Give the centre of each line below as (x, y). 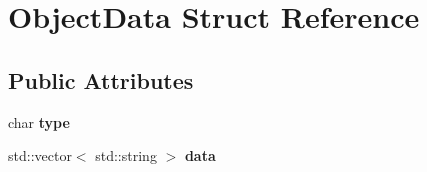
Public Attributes (101, 79)
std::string (126, 155)
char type (39, 121)
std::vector (40, 155)
